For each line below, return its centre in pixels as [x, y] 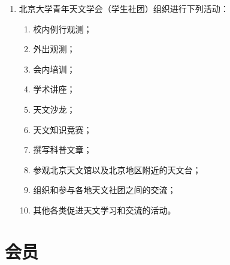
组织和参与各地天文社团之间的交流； [105, 190]
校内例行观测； [63, 28]
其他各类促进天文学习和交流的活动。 [105, 210]
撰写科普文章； [63, 150]
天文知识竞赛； [63, 129]
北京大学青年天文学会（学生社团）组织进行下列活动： [124, 8]
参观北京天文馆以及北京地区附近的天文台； [117, 169]
